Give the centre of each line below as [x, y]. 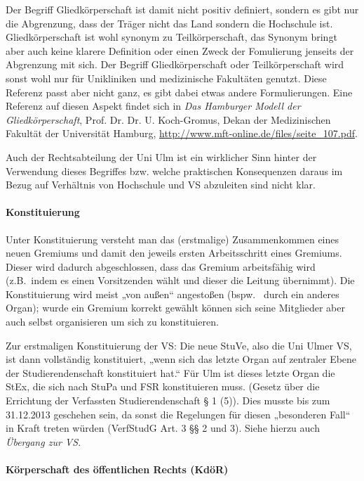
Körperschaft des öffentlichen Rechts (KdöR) [117, 469]
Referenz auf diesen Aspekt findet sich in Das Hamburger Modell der [153, 106]
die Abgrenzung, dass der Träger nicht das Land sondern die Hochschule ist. [169, 23]
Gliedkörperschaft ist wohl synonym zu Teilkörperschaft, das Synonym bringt [171, 37]
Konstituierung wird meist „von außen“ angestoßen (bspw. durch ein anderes [173, 294]
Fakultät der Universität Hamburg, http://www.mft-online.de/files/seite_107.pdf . [182, 133]
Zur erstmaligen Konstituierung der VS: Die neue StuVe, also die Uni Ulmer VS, [179, 345]
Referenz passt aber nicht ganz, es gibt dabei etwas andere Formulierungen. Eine [179, 92]
